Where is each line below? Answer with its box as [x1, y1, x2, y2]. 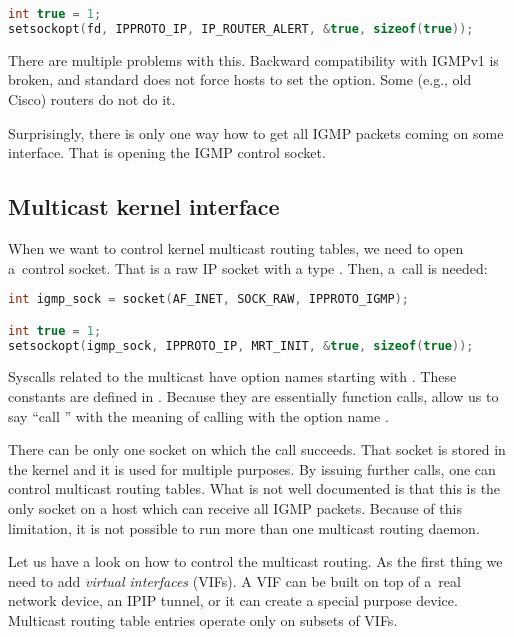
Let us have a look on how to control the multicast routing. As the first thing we [8, 551, 503, 572]
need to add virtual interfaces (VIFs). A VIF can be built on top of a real [8, 570, 461, 591]
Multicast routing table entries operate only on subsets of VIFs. [8, 609, 398, 630]
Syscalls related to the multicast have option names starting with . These [8, 366, 457, 387]
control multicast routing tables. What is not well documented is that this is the [8, 478, 501, 499]
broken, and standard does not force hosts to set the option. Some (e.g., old [8, 69, 472, 90]
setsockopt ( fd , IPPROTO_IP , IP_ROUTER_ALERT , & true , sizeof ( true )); [8, 21, 474, 36]
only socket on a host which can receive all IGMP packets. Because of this [8, 497, 462, 518]
